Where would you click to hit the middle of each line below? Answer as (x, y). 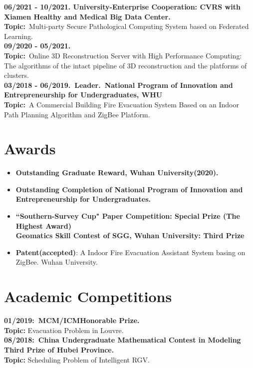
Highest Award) (43, 225)
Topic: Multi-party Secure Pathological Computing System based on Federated (126, 26)
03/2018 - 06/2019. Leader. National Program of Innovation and (119, 85)
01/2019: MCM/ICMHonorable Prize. (72, 320)
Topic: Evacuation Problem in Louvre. (64, 330)
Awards (30, 149)
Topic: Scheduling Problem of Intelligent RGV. (77, 359)
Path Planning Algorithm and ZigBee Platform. (77, 114)
